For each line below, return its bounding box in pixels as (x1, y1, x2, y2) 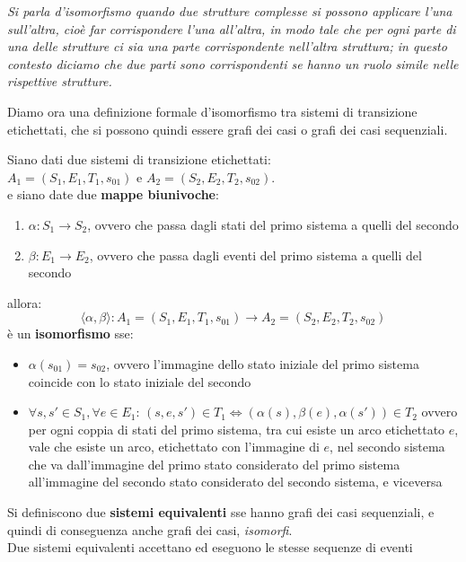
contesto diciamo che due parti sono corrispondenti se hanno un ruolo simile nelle (7, 54, 459, 73)
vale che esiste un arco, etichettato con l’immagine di (28, 437, 320, 456)
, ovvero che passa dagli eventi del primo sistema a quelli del (89, 245, 422, 264)
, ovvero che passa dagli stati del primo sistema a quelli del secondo (87, 215, 459, 233)
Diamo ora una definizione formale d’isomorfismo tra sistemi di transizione (7, 101, 418, 120)
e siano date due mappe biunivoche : (7, 185, 219, 204)
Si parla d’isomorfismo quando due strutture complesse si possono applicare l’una (7, 2, 453, 20)
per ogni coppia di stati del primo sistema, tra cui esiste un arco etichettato (28, 419, 445, 438)
